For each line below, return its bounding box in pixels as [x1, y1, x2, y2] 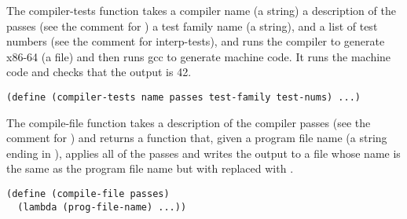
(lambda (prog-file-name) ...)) [17, 201, 187, 213]
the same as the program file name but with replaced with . [6, 160, 294, 177]
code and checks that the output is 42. [6, 64, 192, 80]
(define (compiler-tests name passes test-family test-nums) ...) [6, 91, 361, 103]
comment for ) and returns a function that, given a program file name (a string [6, 130, 387, 146]
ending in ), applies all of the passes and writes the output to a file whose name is [6, 144, 401, 161]
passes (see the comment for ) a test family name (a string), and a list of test [6, 17, 378, 34]
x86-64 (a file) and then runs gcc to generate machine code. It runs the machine [6, 48, 391, 64]
